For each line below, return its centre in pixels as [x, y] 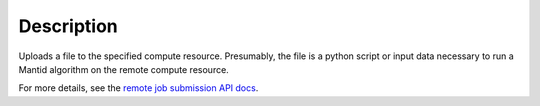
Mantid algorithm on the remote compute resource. [123, 69]
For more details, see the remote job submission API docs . [138, 88]
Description [68, 26]
